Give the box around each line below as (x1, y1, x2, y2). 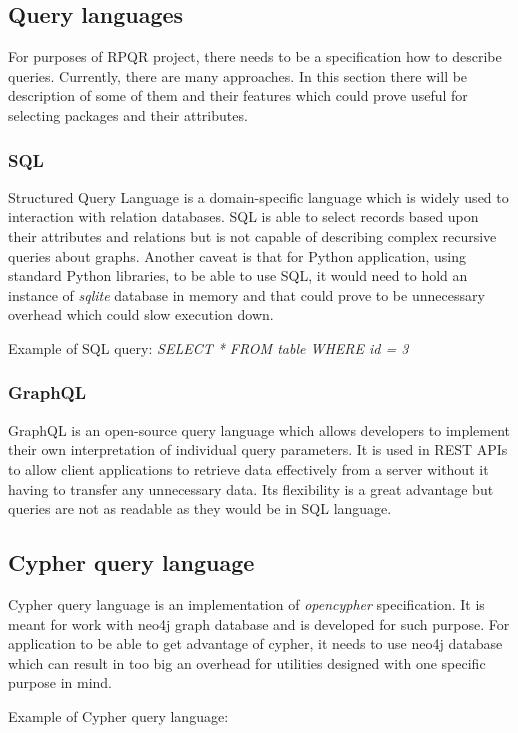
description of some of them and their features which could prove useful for (8, 85, 468, 106)
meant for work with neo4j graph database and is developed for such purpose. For (8, 613, 510, 634)
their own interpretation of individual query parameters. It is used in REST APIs (8, 439, 508, 460)
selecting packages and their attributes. (8, 104, 248, 125)
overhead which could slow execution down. (8, 304, 274, 325)
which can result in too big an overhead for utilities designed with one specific (8, 652, 486, 673)
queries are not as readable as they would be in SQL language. (8, 498, 392, 519)
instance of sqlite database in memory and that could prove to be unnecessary (8, 284, 485, 305)
